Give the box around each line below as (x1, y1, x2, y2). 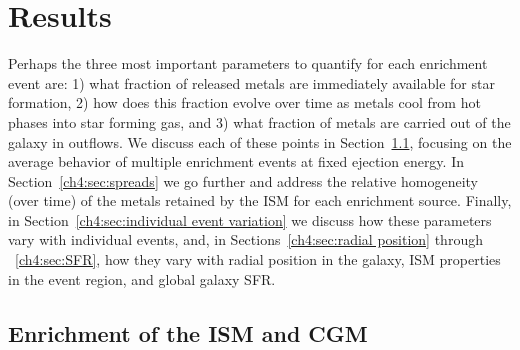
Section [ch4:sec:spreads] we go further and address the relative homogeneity (8, 170, 478, 191)
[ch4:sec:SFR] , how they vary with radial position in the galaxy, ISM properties (15, 249, 501, 270)
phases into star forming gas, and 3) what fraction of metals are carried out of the (8, 111, 511, 132)
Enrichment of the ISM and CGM (8, 317, 368, 348)
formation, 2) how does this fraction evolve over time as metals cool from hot (8, 92, 481, 113)
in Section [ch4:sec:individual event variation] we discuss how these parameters (8, 209, 492, 230)
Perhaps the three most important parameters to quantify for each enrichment (8, 53, 488, 74)
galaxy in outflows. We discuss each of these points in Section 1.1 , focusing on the (8, 131, 512, 152)
